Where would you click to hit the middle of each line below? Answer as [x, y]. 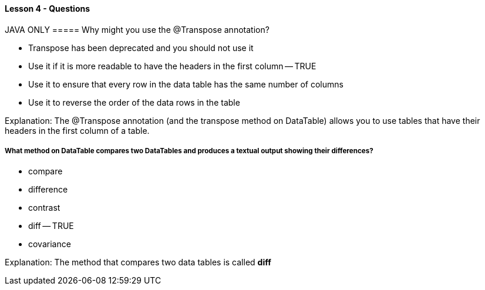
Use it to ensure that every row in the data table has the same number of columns [186, 84]
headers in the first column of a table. [77, 130]
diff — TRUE [51, 226]
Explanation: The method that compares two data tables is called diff [138, 262]
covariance [50, 244]
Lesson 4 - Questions [48, 9]
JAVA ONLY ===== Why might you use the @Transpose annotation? [137, 29]
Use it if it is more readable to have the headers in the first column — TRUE [172, 66]
